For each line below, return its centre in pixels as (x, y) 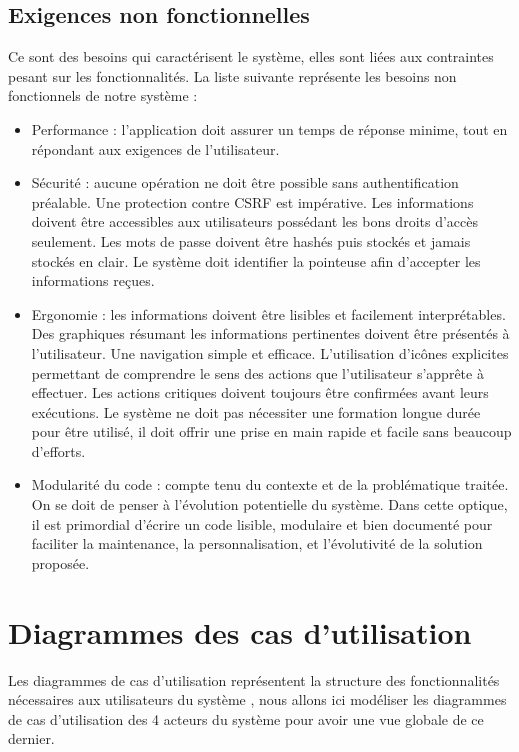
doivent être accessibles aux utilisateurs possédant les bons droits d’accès (254, 221)
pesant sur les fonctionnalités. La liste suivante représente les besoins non (232, 75)
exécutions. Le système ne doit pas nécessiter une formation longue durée (256, 411)
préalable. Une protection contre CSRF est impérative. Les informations (252, 201)
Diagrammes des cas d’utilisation (240, 631)
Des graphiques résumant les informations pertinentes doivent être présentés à (270, 333)
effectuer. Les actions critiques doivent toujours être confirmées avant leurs (260, 392)
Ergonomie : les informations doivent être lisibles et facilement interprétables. (268, 313)
